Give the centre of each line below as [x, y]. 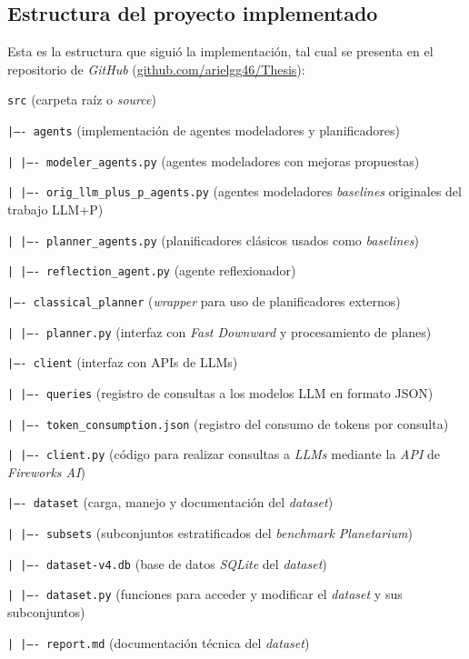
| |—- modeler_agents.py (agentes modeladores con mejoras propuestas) [214, 160]
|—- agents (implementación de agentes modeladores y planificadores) [204, 130]
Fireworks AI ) [46, 471]
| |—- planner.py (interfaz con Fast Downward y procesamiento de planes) [220, 331]
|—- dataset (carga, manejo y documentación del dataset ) [170, 502]
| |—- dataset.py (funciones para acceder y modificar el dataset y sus [205, 594]
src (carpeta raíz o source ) [82, 100]
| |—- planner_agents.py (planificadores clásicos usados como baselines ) [213, 240]
